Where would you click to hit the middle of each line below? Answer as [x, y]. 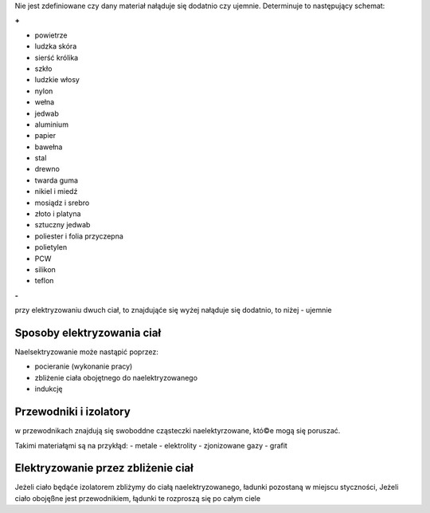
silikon [45, 269]
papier [45, 136]
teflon [44, 281]
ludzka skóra [56, 46]
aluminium [52, 124]
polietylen [51, 247]
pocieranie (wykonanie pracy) [84, 366]
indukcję [49, 389]
